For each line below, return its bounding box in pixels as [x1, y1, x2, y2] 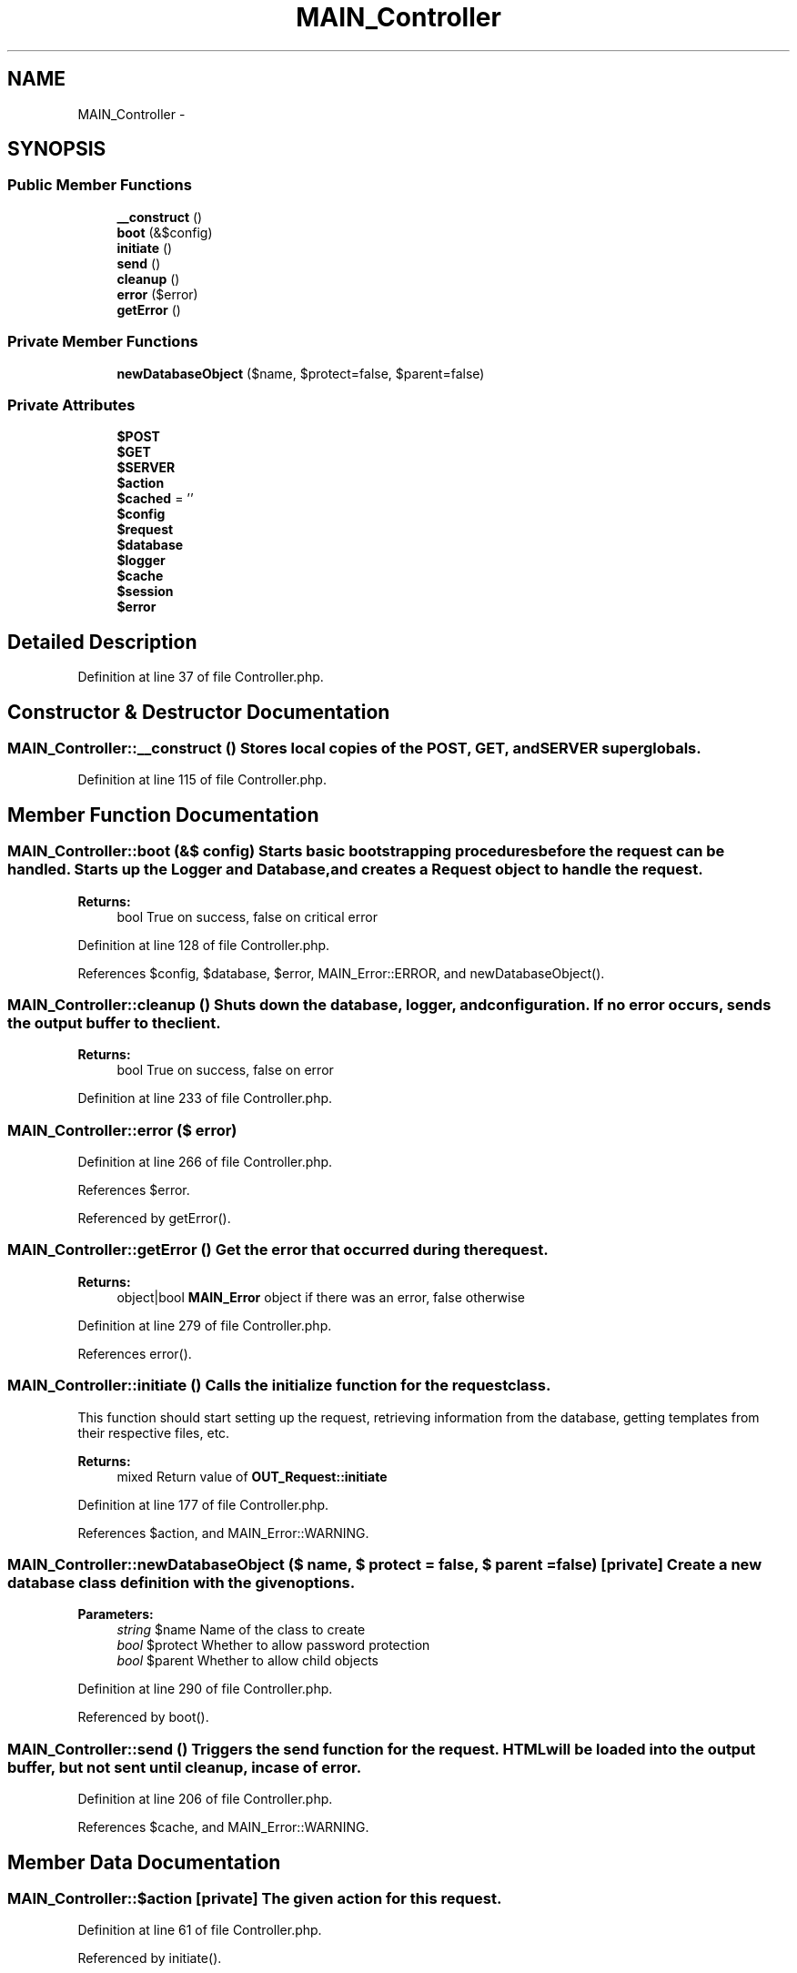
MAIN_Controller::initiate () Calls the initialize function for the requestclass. [7, 1376, 551, 1395]
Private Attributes [7, 395, 136, 414]
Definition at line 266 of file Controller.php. [77, 1154, 333, 1170]
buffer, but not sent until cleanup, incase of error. [7, 1757, 362, 1776]
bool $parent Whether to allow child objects [116, 1653, 378, 1669]
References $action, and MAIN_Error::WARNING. [77, 1524, 369, 1541]
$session [116, 583, 174, 600]
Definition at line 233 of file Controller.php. [77, 1090, 333, 1107]
